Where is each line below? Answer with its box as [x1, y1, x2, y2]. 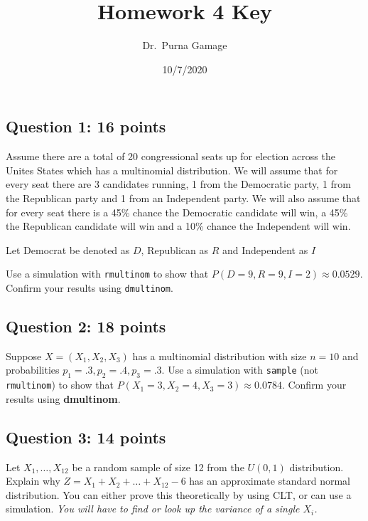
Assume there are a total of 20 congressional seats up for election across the [6, 149, 335, 164]
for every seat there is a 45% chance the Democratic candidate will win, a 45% [6, 204, 348, 219]
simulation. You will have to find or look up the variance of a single [6, 501, 300, 516]
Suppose [6, 348, 42, 363]
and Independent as [222, 242, 308, 257]
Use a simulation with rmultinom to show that [6, 266, 209, 281]
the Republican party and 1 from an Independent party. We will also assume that [6, 190, 361, 205]
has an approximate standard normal [189, 473, 350, 488]
